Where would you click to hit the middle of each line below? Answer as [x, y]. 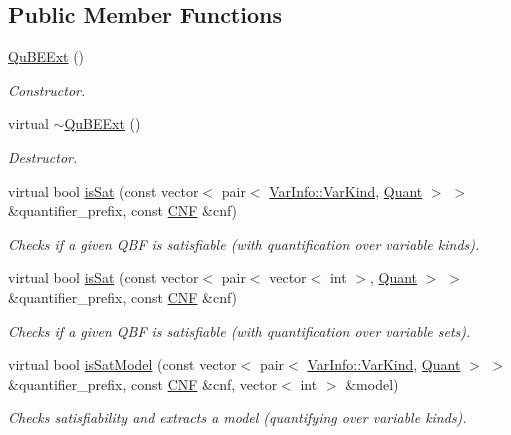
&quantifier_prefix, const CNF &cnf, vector [143, 383]
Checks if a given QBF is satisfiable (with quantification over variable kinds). [244, 243]
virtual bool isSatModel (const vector [122, 364]
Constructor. [47, 89]
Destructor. [43, 156]
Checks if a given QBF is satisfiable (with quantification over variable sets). [239, 330]
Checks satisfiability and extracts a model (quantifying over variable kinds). [237, 417]
